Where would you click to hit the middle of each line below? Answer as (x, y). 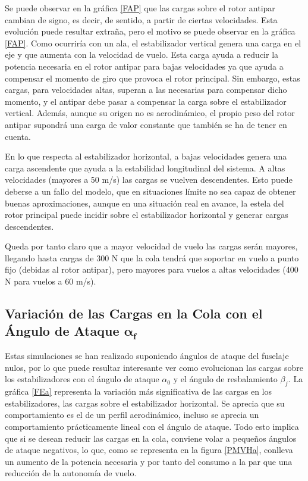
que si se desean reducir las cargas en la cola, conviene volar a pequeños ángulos (151, 438)
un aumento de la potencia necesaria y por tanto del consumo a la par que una (149, 461)
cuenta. (18, 136)
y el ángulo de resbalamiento (225, 379)
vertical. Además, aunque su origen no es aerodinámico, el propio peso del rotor (150, 113)
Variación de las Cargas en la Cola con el (134, 313)
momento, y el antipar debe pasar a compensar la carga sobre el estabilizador (146, 101)
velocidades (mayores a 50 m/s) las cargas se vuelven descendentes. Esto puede (149, 179)
